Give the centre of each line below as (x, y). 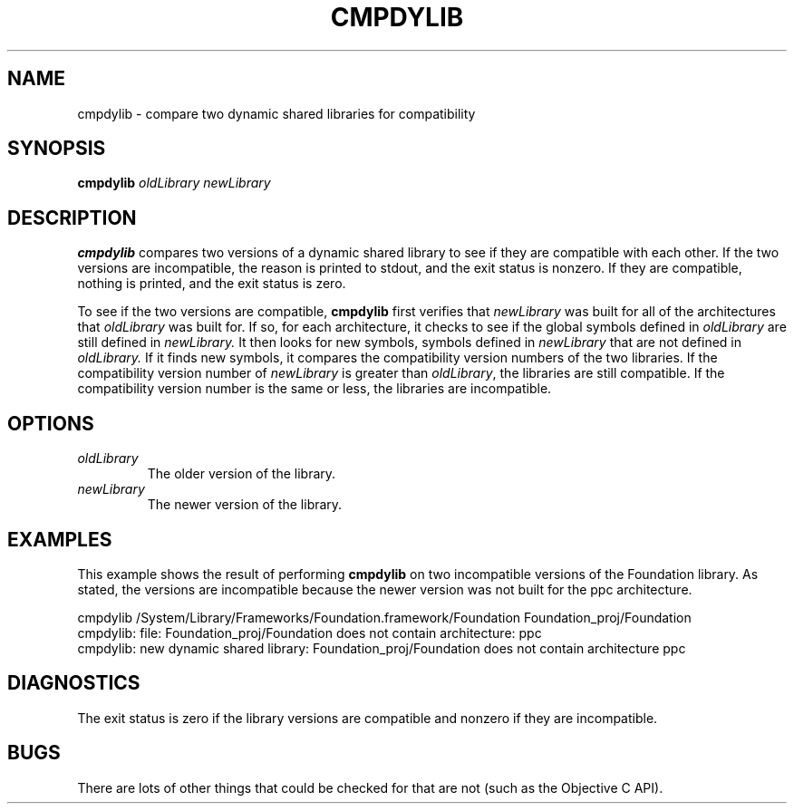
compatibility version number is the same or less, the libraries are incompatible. (315, 389)
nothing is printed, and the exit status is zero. (212, 284)
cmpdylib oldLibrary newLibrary (174, 183)
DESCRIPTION (72, 217)
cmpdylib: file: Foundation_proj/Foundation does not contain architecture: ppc (310, 632)
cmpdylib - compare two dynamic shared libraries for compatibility (276, 113)
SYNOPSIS (57, 149)
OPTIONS (51, 423)
